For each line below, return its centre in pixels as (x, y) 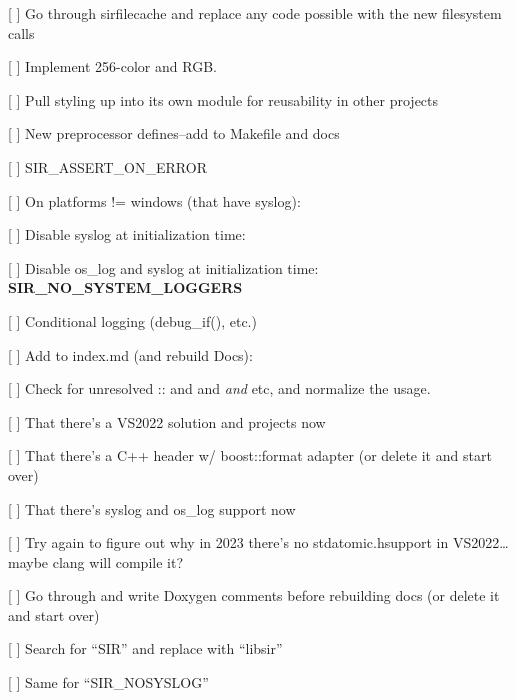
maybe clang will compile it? (95, 561)
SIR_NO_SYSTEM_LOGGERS (125, 287)
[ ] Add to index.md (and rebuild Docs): (130, 354)
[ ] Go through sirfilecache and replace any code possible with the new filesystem (255, 13)
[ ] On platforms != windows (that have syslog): (154, 200)
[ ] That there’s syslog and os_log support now (152, 508)
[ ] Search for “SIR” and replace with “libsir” (145, 648)
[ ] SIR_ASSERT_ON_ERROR (107, 166)
